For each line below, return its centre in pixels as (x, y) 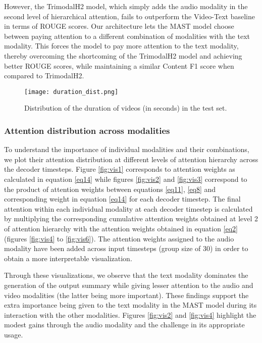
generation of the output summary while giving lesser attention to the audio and (129, 285)
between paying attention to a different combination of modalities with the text (127, 36)
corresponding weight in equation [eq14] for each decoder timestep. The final (122, 199)
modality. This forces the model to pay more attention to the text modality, (121, 46)
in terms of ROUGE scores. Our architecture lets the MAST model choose (119, 26)
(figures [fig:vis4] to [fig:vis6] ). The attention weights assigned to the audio (119, 238)
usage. (14, 334)
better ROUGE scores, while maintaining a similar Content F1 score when (119, 65)
